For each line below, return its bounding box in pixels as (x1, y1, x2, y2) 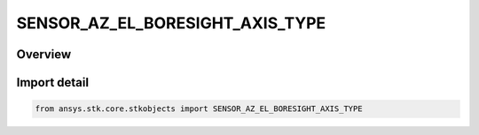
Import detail (16, 75, 89, 90)
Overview (16, 47, 72, 62)
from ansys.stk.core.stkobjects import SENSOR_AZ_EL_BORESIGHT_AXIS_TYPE (35, 104, 363, 114)
